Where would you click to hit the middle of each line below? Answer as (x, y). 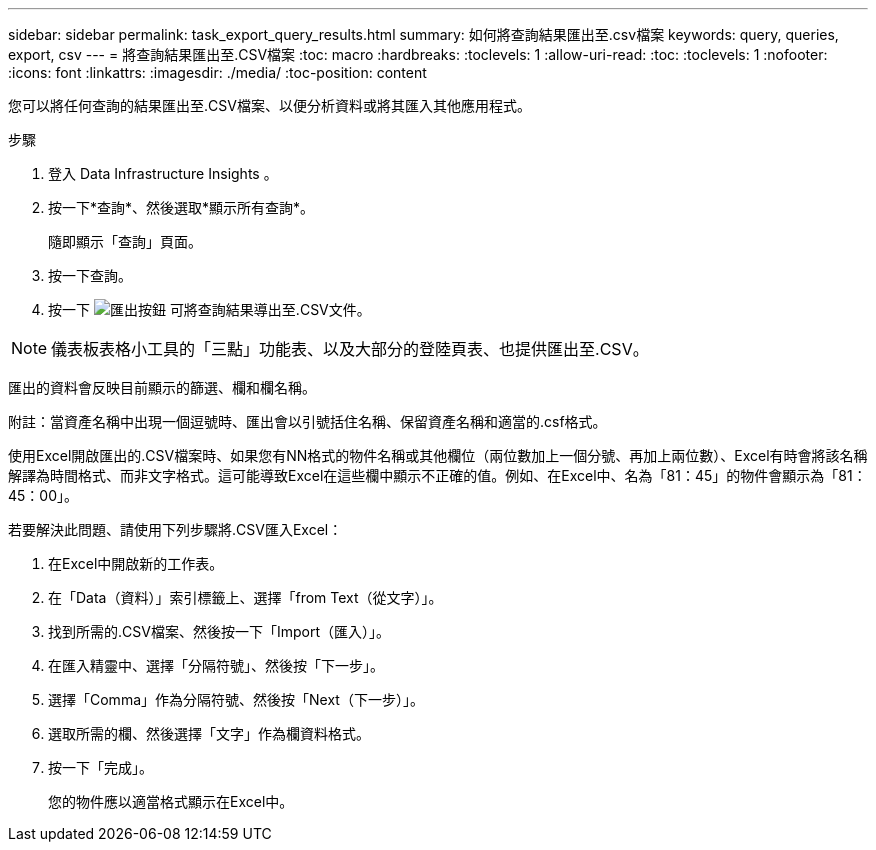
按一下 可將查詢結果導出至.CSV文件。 (209, 309)
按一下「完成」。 (100, 767)
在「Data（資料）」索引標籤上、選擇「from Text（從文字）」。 (245, 597)
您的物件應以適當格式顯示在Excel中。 (171, 801)
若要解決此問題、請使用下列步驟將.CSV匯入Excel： (175, 529)
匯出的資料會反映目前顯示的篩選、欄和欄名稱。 (162, 387)
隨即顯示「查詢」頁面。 (125, 241)
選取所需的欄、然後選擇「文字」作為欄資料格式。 (209, 733)
